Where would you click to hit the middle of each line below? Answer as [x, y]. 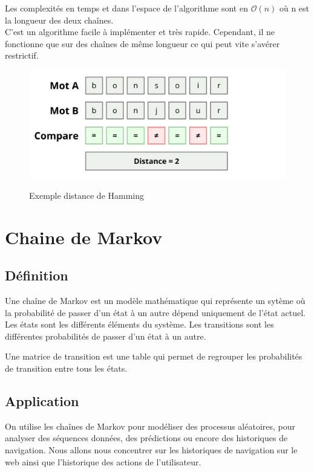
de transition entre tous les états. [66, 368]
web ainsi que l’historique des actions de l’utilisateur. [103, 461]
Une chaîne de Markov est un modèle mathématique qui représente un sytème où [155, 301]
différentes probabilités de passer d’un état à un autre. [106, 336]
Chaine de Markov [84, 237]
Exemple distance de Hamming [87, 195]
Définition [37, 275]
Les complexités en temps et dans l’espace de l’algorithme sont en [126, 8]
